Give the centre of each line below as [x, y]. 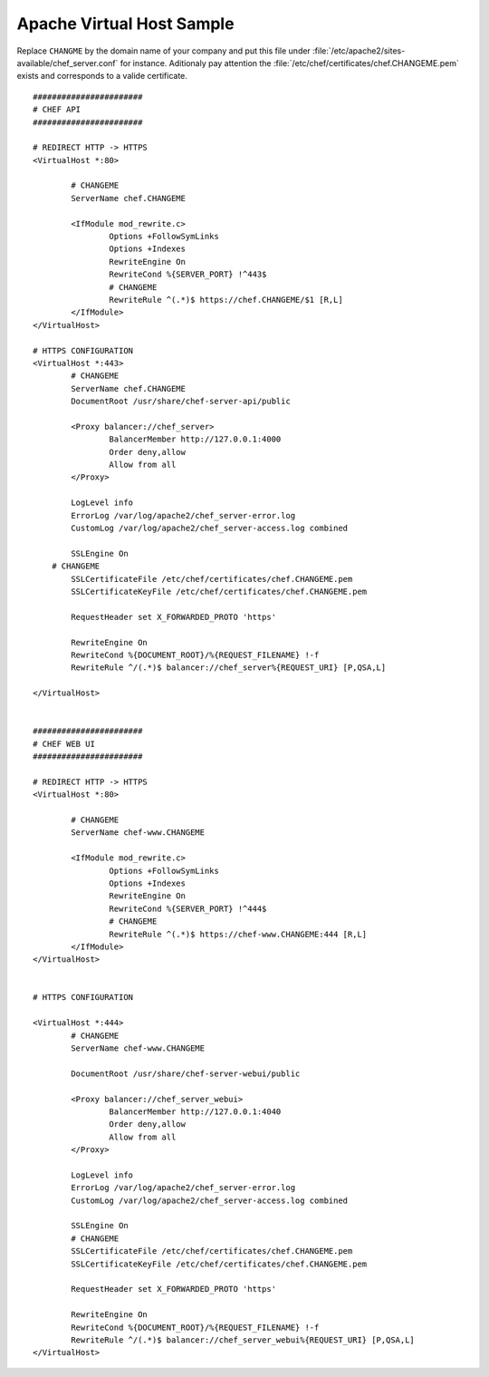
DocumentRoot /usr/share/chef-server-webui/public [186, 1073]
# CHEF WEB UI [64, 744]
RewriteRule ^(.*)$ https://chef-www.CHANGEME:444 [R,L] [238, 934]
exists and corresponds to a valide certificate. [102, 76]
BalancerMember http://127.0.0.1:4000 [195, 439]
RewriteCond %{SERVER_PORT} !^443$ [188, 275]
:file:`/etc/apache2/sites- [359, 51]
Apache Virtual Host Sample [125, 24]
